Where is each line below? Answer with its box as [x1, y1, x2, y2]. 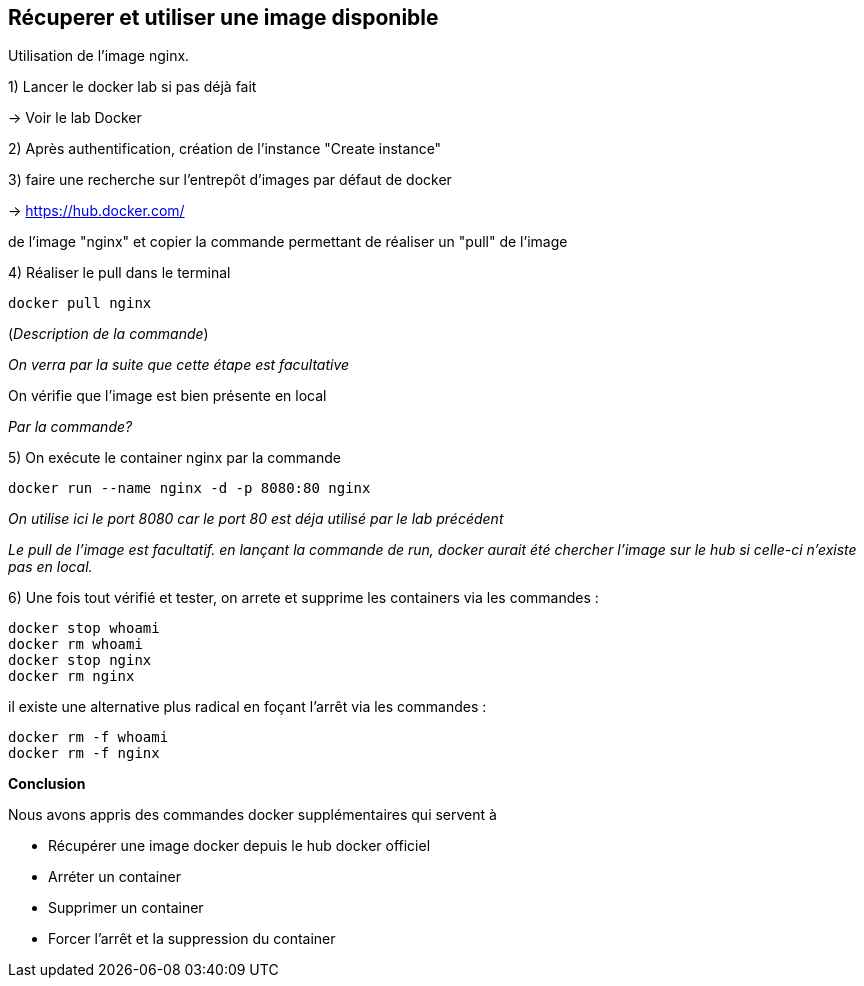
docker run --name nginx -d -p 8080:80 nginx [8, 480, 371, 497]
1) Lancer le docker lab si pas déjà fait [8, 78, 257, 96]
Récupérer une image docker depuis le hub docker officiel [48, 837, 431, 855]
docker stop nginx [8, 652, 152, 669]
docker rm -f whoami [8, 729, 169, 746]
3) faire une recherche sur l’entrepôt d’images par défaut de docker [8, 171, 452, 189]
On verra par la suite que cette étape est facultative [8, 356, 350, 374]
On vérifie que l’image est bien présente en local [8, 387, 327, 405]
